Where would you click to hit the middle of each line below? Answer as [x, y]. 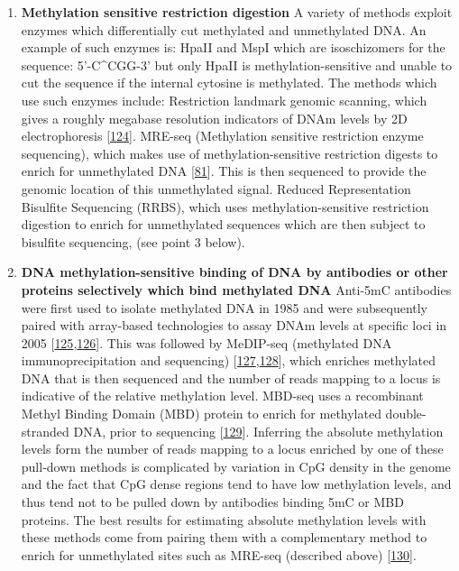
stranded [45, 431]
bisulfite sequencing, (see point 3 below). [133, 241]
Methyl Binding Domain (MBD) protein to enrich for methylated [201, 414]
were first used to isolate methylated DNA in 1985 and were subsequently [225, 307]
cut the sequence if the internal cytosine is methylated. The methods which [229, 83]
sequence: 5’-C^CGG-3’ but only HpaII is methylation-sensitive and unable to [237, 64]
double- [406, 414]
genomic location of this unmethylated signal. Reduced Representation [216, 188]
